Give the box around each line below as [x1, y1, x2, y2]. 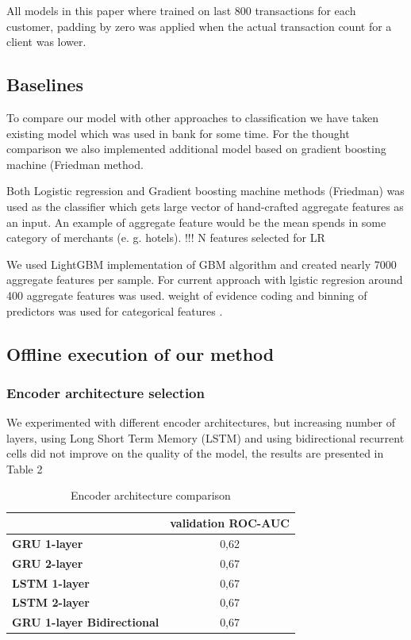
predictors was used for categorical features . [6, 302, 223, 319]
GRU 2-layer [12, 554, 83, 571]
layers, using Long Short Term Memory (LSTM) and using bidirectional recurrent [6, 429, 405, 446]
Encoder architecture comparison [71, 487, 231, 504]
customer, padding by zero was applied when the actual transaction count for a [6, 17, 392, 34]
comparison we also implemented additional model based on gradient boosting [6, 140, 386, 157]
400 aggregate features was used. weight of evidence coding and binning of [6, 286, 367, 303]
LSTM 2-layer [12, 594, 90, 611]
